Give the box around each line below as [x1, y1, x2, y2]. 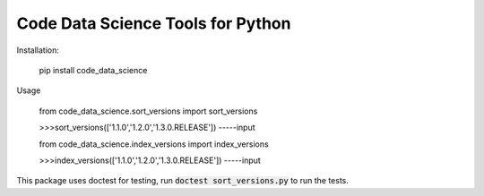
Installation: [16, 45, 60, 55]
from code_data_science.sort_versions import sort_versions [39, 106, 258, 116]
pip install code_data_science [39, 64, 148, 75]
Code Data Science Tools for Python [16, 13, 291, 33]
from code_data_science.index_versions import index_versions [39, 139, 269, 149]
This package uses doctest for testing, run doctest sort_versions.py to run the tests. [16, 175, 349, 186]
